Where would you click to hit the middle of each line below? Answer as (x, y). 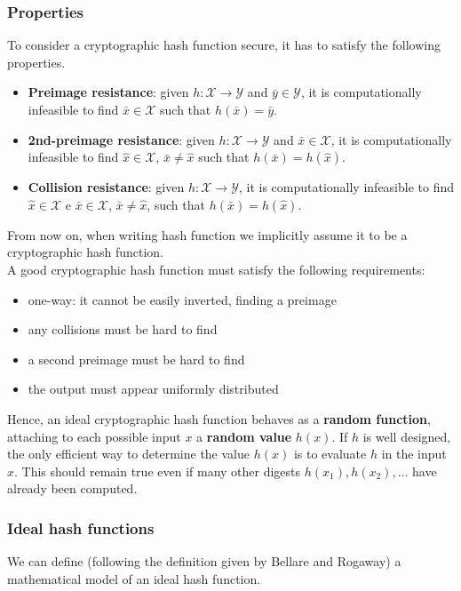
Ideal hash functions (81, 527)
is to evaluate (330, 454)
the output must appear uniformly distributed (153, 389)
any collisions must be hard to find (123, 329)
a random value (244, 436)
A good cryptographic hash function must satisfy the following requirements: (216, 269)
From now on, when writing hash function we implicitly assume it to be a (207, 234)
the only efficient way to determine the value (128, 454)
